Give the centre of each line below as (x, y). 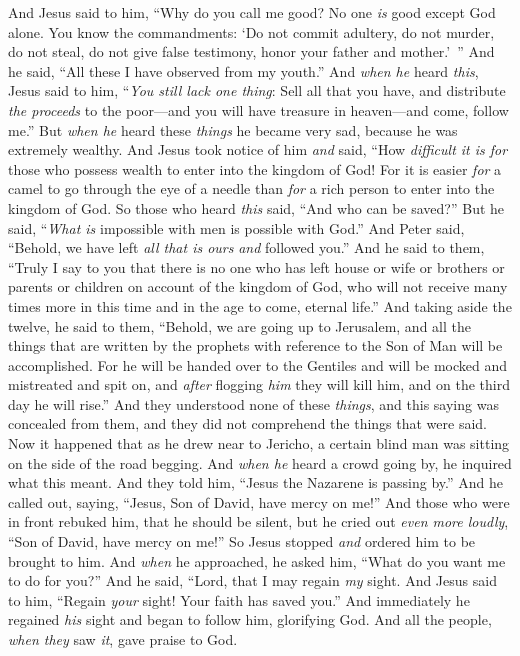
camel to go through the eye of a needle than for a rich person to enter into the (251, 188)
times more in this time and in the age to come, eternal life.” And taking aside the (260, 305)
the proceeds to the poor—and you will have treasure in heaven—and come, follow (258, 109)
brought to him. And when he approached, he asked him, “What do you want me (257, 560)
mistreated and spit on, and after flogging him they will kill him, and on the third (259, 384)
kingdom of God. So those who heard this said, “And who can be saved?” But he (256, 207)
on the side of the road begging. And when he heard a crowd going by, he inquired (260, 462)
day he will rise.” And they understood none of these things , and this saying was (253, 403)
